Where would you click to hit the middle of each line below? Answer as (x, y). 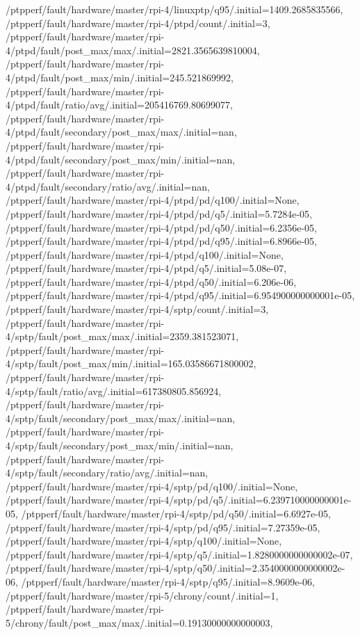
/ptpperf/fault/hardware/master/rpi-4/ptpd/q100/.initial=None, (145, 254)
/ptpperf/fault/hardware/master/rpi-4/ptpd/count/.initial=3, (138, 23)
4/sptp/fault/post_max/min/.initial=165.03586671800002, (131, 363)
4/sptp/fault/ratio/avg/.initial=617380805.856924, (114, 391)
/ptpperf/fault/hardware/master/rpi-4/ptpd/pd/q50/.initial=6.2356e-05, (161, 227)
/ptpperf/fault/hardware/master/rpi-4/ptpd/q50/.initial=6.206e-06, (151, 281)
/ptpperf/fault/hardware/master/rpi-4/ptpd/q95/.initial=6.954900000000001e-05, (180, 295)
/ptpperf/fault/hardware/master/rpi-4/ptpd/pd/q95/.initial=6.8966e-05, (161, 241)
